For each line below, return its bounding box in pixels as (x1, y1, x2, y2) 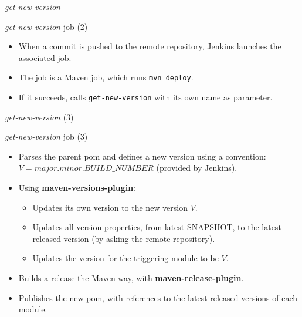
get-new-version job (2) (5, 20, 88, 32)
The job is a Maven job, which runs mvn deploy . (18, 71, 194, 83)
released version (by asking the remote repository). (32, 232, 215, 244)
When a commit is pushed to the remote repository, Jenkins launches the (18, 40, 281, 52)
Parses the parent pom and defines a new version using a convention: (18, 150, 266, 162)
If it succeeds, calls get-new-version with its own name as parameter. (18, 91, 273, 103)
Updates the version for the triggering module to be (32, 252, 219, 264)
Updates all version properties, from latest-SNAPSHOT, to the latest (32, 221, 281, 233)
